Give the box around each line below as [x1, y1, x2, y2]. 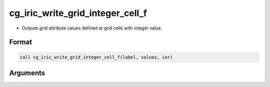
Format [9, 38, 32, 46]
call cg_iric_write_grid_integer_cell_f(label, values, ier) [19, 54, 173, 60]
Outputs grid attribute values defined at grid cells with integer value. [21, 25, 162, 31]
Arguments [9, 68, 45, 77]
